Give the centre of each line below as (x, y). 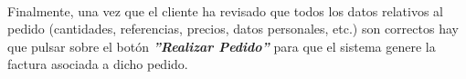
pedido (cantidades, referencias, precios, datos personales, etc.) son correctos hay (233, 29)
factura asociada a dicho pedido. (98, 64)
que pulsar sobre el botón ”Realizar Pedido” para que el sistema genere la (222, 46)
